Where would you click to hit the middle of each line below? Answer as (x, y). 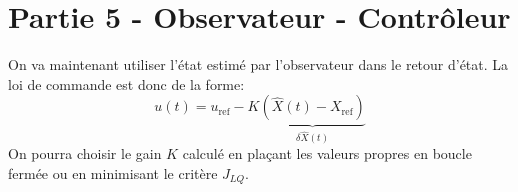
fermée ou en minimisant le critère (113, 172)
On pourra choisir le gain (85, 153)
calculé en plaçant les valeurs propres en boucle (327, 153)
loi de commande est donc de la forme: (126, 83)
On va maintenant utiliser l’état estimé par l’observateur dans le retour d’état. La (258, 64)
